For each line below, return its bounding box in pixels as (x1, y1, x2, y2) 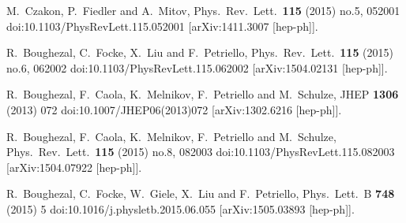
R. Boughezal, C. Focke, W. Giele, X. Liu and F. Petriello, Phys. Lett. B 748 (6, 185, 395, 202)
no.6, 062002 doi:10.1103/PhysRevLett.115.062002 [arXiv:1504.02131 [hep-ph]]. (6, 59, 388, 76)
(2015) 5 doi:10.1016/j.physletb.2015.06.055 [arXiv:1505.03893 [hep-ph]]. (6, 200, 355, 217)
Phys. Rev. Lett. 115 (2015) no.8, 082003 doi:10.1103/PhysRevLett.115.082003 (6, 143, 395, 160)
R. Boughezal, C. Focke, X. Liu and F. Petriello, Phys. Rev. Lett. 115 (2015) (6, 44, 393, 61)
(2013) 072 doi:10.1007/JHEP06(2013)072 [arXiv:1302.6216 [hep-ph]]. (6, 101, 342, 117)
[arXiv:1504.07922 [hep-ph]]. (6, 158, 142, 175)
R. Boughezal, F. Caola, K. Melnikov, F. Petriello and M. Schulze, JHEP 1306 (6, 86, 399, 102)
